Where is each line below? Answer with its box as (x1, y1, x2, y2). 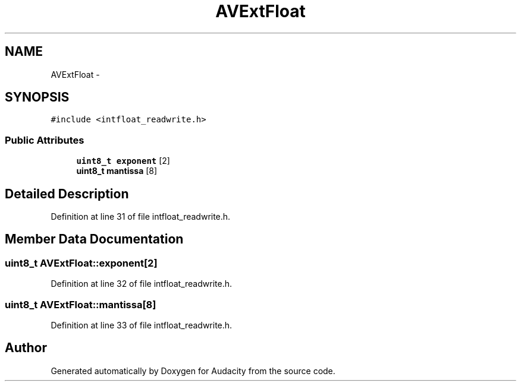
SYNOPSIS (5, 90, 70, 105)
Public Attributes (5, 134, 84, 146)
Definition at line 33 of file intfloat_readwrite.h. (51, 320, 233, 330)
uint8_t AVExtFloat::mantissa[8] (5, 298, 156, 311)
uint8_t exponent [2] (76, 156, 170, 166)
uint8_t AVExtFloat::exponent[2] (5, 257, 158, 269)
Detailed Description (5, 186, 129, 201)
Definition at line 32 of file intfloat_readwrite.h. (51, 279, 232, 289)
